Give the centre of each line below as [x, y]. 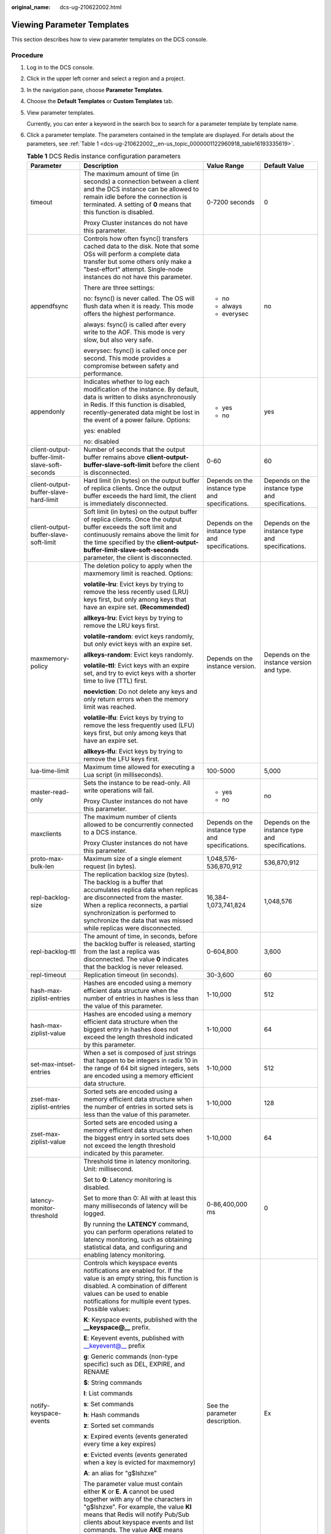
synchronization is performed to [130, 912]
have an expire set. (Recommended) [137, 607]
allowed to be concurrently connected [138, 824]
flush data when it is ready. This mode [139, 306]
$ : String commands [113, 1382]
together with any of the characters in [138, 1499]
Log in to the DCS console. [60, 67]
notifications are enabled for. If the [133, 1270]
